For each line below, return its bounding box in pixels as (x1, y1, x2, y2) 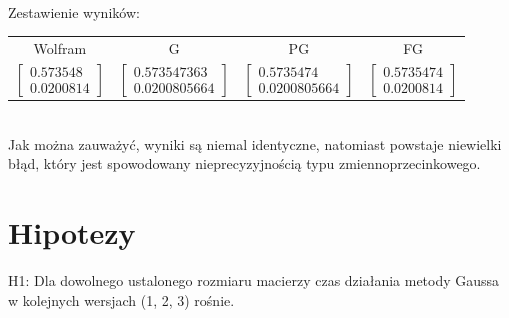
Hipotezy (8, 212, 136, 253)
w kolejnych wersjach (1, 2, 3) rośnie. (8, 289, 235, 310)
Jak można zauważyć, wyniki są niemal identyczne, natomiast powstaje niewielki (8, 133, 502, 154)
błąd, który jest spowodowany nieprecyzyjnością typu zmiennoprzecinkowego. (8, 153, 481, 174)
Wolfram (33, 37, 87, 58)
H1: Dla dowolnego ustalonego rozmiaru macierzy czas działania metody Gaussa (8, 270, 500, 291)
